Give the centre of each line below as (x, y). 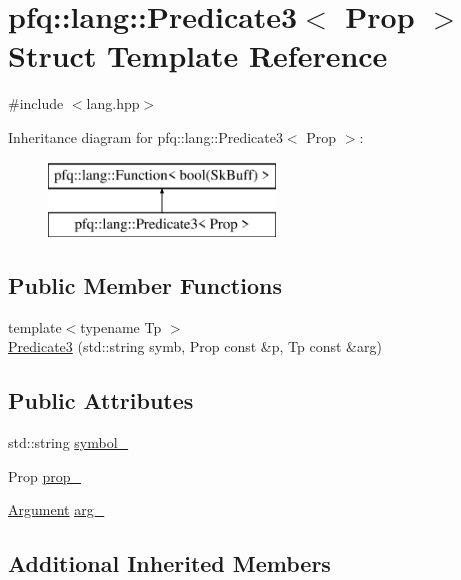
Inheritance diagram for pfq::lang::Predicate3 (145, 136)
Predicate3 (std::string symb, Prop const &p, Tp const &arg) (195, 346)
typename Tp (121, 326)
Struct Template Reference (198, 55)
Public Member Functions (145, 285)
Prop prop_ (45, 475)
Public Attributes (101, 400)
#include (36, 103)
